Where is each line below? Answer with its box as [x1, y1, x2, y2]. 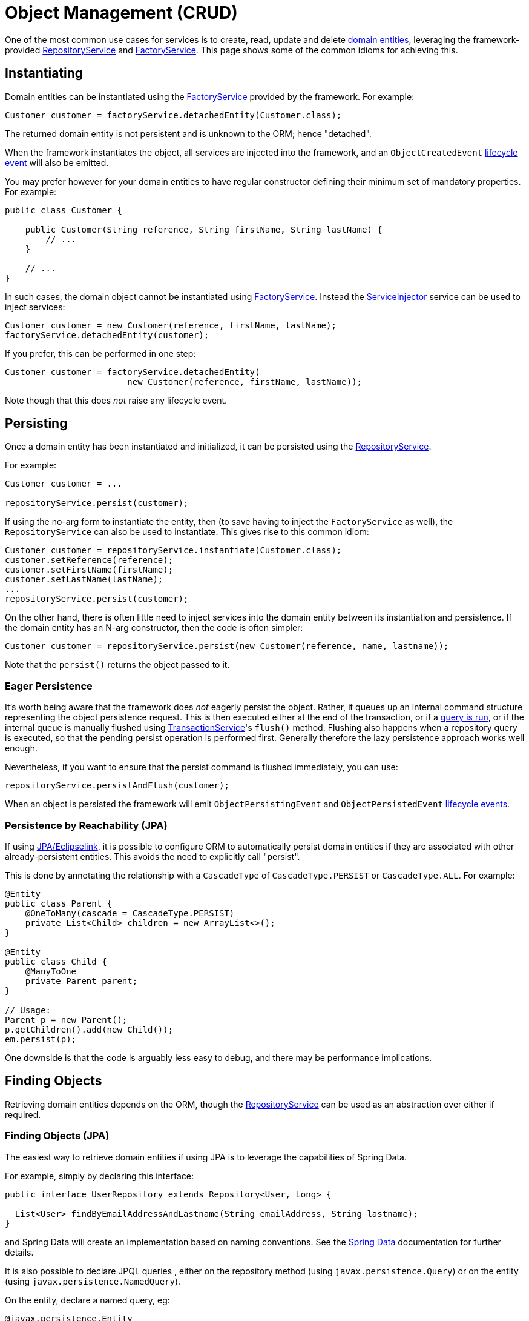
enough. [5, 743, 38, 754]
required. [5, 1109, 41, 1120]
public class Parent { [5, 898, 113, 908]
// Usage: [5, 1005, 51, 1015]
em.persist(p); [5, 1034, 77, 1044]
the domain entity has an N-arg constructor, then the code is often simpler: [5, 622, 303, 633]
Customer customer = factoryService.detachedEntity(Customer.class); [5, 110, 342, 120]
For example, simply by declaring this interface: [5, 1170, 194, 1181]
